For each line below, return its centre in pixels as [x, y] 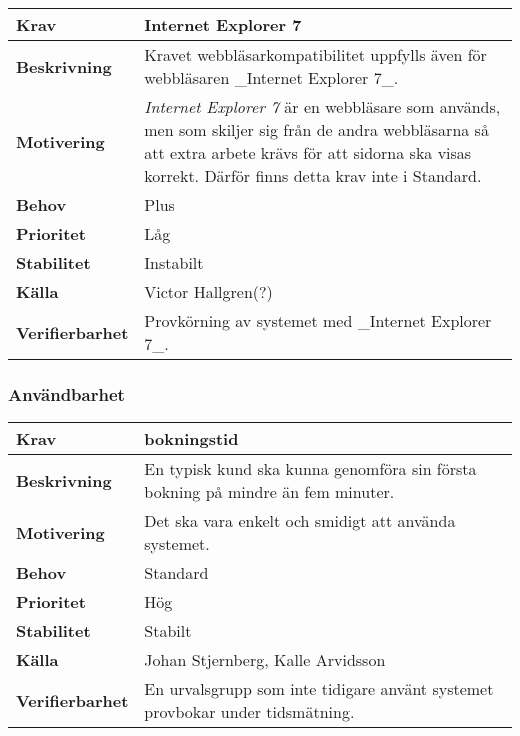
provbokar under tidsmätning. [249, 712]
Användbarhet [66, 393]
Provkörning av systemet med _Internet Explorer [318, 320]
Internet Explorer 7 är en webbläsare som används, [322, 106]
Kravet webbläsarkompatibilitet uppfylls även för [315, 54]
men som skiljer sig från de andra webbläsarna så [316, 129]
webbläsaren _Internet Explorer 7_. [271, 77]
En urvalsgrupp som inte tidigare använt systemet [319, 689]
